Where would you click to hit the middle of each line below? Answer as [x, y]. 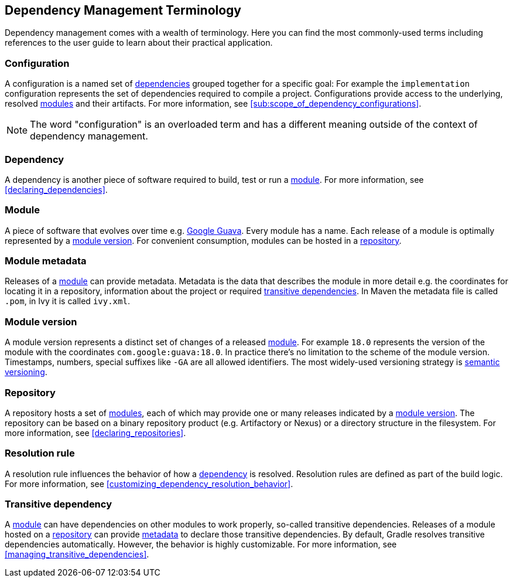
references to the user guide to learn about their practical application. [139, 43]
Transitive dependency [58, 504]
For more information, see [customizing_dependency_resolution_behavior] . [149, 484]
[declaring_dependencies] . [56, 189]
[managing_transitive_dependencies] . [77, 554]
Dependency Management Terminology [123, 10]
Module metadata [46, 261]
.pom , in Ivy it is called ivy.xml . [67, 301]
